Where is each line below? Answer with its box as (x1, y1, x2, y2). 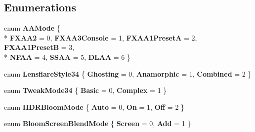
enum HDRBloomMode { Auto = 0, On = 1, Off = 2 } (4, 101, 185, 112)
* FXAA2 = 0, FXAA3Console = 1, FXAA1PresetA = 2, (4, 32, 197, 43)
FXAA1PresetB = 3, (4, 42, 75, 52)
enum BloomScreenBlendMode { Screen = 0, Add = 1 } (4, 118, 191, 129)
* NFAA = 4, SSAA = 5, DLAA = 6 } (4, 51, 131, 62)
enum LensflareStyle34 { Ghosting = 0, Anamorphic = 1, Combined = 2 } (4, 68, 252, 79)
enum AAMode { (4, 23, 60, 33)
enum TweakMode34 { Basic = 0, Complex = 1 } (4, 85, 167, 95)
